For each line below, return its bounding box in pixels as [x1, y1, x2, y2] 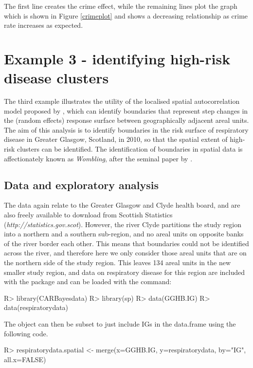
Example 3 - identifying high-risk [4, 48, 231, 68]
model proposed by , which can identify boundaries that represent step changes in [4, 105, 248, 116]
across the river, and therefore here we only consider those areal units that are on [4, 248, 247, 258]
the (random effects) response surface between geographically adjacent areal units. [4, 115, 249, 125]
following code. [4, 328, 48, 338]
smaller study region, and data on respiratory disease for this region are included [4, 267, 245, 277]
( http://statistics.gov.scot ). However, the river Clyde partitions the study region [4, 219, 242, 229]
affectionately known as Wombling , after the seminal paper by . [4, 153, 193, 163]
